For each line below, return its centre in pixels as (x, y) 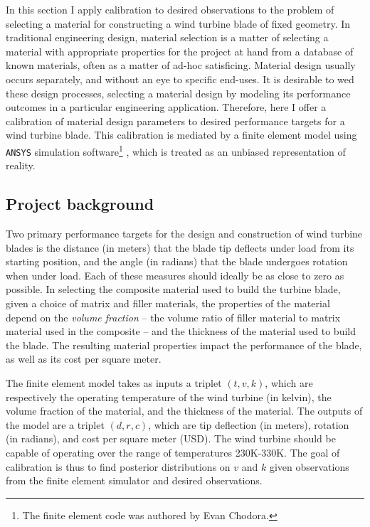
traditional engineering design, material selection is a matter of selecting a (167, 37)
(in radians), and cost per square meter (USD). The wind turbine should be (171, 438)
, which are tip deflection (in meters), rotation (249, 424)
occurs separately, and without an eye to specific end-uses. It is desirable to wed (180, 79)
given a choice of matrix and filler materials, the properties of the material (168, 303)
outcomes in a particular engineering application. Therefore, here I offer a (166, 107)
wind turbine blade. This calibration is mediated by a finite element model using (181, 135)
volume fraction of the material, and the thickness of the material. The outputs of (184, 411)
